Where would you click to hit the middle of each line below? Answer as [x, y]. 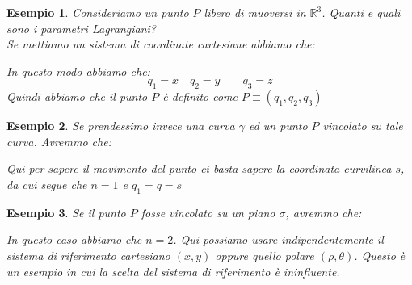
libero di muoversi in [255, 12]
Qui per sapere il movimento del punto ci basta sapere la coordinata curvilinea [199, 168]
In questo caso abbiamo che [74, 239]
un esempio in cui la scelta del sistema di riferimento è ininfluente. [173, 271]
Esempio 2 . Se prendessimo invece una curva [121, 126]
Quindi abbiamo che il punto [77, 96]
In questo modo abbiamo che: [78, 71]
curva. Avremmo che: [59, 141]
